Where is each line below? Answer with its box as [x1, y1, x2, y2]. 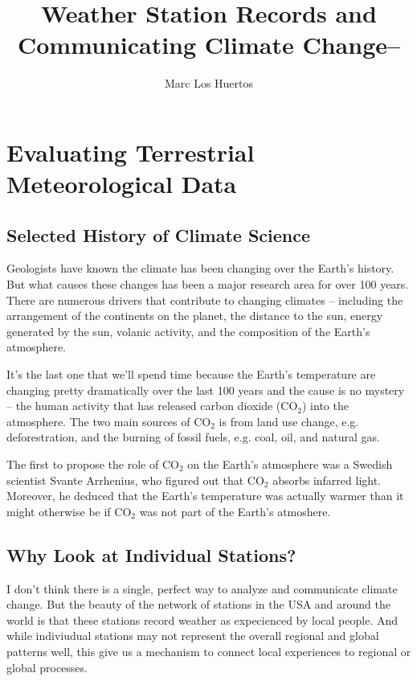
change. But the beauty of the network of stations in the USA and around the [6, 596, 391, 613]
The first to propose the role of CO [6, 456, 179, 473]
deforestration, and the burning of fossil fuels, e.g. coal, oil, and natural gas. [6, 429, 380, 445]
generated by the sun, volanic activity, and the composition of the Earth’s [6, 322, 370, 339]
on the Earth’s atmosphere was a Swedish [187, 456, 393, 473]
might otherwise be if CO [6, 503, 132, 519]
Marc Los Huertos [164, 75, 254, 92]
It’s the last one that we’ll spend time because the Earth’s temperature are [6, 366, 376, 383]
